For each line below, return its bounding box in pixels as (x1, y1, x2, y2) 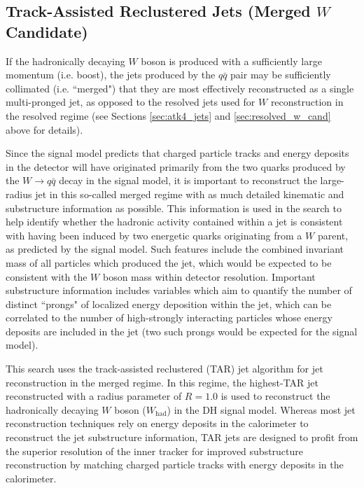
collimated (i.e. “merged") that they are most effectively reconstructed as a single (6, 81, 354, 95)
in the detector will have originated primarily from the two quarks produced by (6, 159, 346, 174)
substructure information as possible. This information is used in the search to (6, 200, 342, 215)
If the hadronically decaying (6, 53, 125, 68)
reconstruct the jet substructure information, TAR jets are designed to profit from (6, 430, 358, 445)
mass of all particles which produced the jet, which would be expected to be (6, 255, 332, 270)
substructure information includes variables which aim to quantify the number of (6, 283, 352, 298)
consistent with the (6, 269, 87, 284)
